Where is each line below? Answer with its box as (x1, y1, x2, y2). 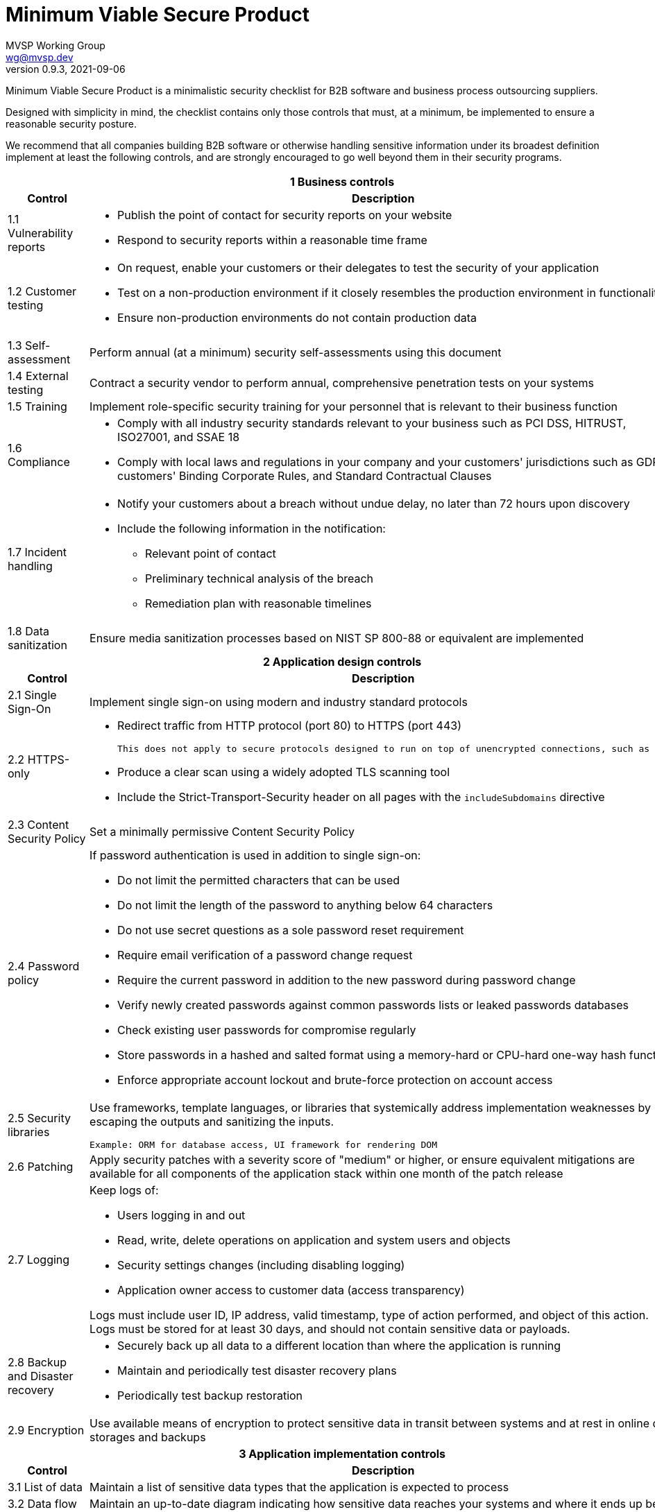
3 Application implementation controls (239, 1446, 446, 1461)
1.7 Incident (8, 544, 67, 559)
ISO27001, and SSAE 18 (117, 429, 240, 444)
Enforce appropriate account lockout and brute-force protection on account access (117, 1072, 553, 1087)
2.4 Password (8, 959, 80, 973)
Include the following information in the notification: (117, 521, 386, 535)
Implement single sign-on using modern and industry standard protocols (90, 694, 468, 709)
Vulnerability (8, 225, 74, 240)
